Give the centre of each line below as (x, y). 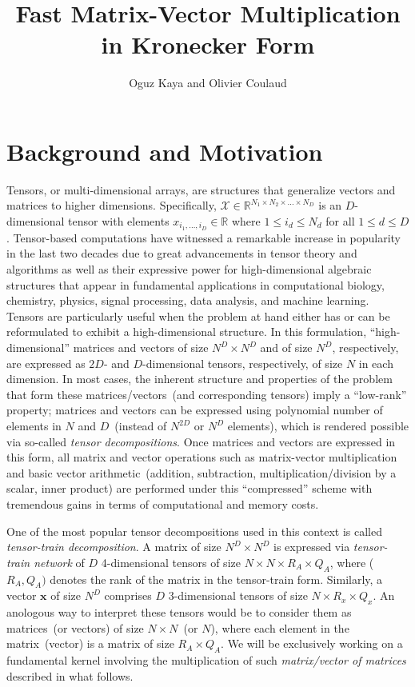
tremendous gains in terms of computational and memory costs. (163, 503)
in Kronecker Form (208, 44)
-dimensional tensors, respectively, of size (243, 363)
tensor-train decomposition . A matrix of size (114, 547)
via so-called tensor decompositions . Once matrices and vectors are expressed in (201, 441)
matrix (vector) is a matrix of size (90, 643)
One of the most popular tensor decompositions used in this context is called (194, 531)
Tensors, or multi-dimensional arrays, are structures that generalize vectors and (201, 189)
